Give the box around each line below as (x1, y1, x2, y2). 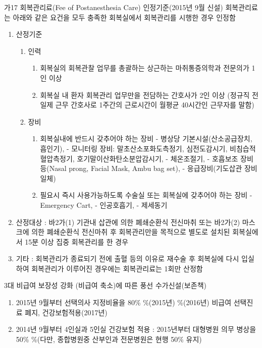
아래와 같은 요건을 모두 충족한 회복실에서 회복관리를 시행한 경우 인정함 (13, 12, 236, 22)
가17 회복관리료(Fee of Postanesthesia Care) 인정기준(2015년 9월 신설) (4, 2, 223, 12)
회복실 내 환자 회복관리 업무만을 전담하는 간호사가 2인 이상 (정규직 (40, 89, 250, 100)
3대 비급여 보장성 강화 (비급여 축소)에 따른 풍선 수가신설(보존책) (4, 280, 206, 291)
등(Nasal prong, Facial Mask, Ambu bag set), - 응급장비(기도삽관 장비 (40, 163, 257, 173)
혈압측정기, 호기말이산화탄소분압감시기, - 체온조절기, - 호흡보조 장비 (40, 153, 253, 163)
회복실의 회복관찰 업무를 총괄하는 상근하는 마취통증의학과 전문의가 (40, 63, 249, 73)
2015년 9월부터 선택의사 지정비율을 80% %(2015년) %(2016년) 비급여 (16, 297, 232, 308)
